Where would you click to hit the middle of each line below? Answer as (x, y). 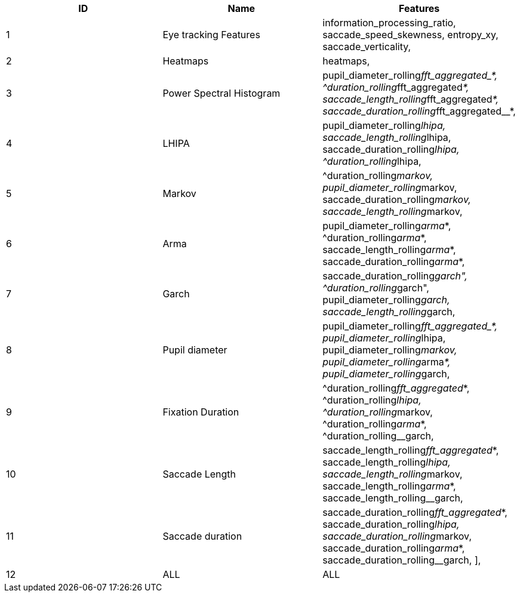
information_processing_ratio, (389, 23)
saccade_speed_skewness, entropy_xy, (410, 35)
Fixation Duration (201, 412)
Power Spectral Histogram (221, 93)
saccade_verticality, (367, 47)
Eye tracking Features (211, 35)
